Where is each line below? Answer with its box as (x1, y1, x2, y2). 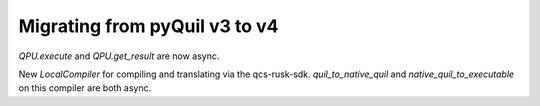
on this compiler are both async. (18, 82, 152, 94)
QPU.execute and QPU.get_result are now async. (18, 50, 220, 62)
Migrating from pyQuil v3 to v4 (18, 15, 279, 37)
